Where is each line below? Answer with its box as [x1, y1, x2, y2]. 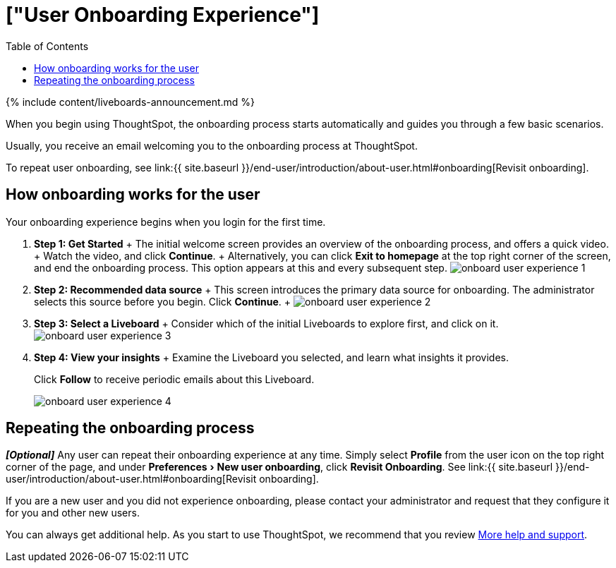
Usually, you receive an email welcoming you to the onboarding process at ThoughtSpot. [6, 139, 418, 152]
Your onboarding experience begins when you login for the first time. [6, 215, 326, 228]
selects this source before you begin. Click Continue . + [34, 295, 291, 308]
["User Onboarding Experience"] [6, 3, 320, 27]
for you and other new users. [6, 507, 140, 519]
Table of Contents [6, 40, 89, 52]
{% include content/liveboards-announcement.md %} [6, 95, 255, 108]
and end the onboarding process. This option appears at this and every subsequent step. [34, 261, 447, 274]
